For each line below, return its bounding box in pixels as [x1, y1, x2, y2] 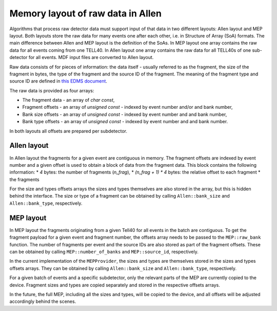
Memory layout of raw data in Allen [9, 8, 162, 19]
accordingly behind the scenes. [9, 298, 76, 305]
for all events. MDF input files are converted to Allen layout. [28, 54, 154, 61]
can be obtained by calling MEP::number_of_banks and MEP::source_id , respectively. [9, 248, 199, 255]
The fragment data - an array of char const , [22, 97, 115, 103]
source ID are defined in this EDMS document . [9, 78, 108, 84]
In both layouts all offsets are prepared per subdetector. [9, 128, 128, 134]
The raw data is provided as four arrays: [9, 87, 94, 93]
